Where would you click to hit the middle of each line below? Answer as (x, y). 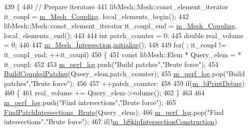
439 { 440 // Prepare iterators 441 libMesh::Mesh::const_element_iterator (116, 6)
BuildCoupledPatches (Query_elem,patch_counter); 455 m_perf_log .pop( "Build (124, 74)
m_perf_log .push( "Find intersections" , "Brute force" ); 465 (90, 102)
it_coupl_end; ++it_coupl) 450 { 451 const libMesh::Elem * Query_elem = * (123, 54)
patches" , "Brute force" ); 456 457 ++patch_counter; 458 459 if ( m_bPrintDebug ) (124, 83)
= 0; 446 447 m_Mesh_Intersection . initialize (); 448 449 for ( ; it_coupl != (115, 45)
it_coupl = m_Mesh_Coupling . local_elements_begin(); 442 (97, 16)
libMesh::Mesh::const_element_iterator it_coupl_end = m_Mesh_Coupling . (121, 26)
